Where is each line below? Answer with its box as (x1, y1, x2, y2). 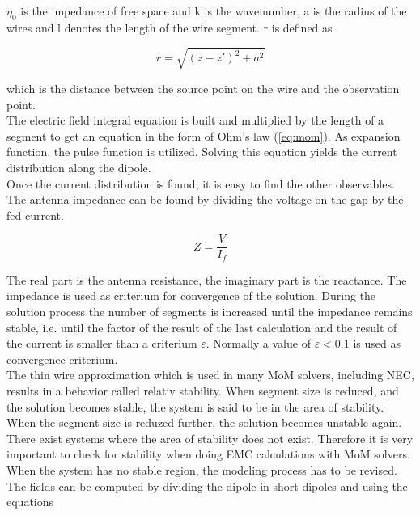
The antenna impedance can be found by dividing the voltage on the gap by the (6, 191, 404, 208)
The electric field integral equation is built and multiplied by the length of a (6, 112, 384, 129)
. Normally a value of (206, 335, 311, 352)
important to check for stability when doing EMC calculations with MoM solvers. (6, 445, 410, 462)
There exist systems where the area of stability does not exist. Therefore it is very (6, 429, 414, 446)
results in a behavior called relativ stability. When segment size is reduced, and (6, 382, 399, 399)
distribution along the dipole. (6, 158, 151, 175)
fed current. (6, 206, 64, 223)
